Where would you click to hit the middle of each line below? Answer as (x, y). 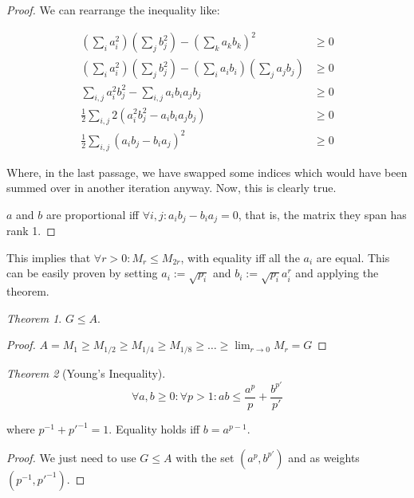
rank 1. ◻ (31, 231)
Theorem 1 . (34, 318)
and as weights (324, 457)
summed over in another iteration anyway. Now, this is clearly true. (172, 188)
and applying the (337, 273)
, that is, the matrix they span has (322, 214)
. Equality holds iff (154, 429)
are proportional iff (93, 214)
